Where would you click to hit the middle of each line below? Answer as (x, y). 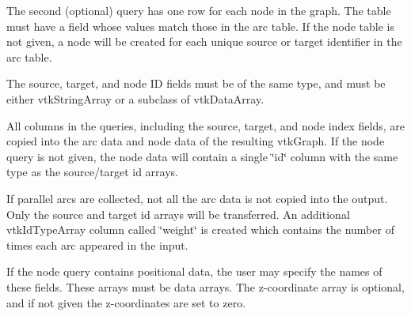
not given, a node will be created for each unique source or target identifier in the (204, 41)
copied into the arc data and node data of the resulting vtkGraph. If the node (196, 141)
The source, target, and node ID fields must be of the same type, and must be (196, 83)
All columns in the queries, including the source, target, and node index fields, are (205, 125)
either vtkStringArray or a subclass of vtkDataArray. (135, 98)
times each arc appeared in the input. (97, 245)
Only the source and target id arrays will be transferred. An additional (178, 214)
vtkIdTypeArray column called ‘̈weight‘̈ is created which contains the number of (200, 229)
